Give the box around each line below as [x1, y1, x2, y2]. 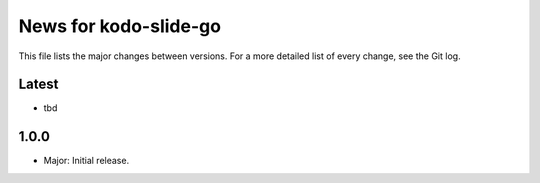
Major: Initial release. [43, 155, 130, 167]
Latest [18, 76, 59, 93]
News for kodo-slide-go [18, 15, 222, 37]
